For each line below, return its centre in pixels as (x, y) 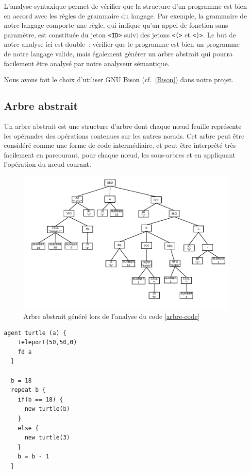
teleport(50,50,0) (47, 342)
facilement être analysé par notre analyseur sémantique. (87, 63)
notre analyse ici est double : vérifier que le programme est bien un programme (122, 44)
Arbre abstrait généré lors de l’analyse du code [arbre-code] (111, 316)
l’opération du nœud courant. (48, 164)
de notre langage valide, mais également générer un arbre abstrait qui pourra (118, 54)
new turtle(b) (47, 409)
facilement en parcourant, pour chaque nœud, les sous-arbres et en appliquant (120, 154)
